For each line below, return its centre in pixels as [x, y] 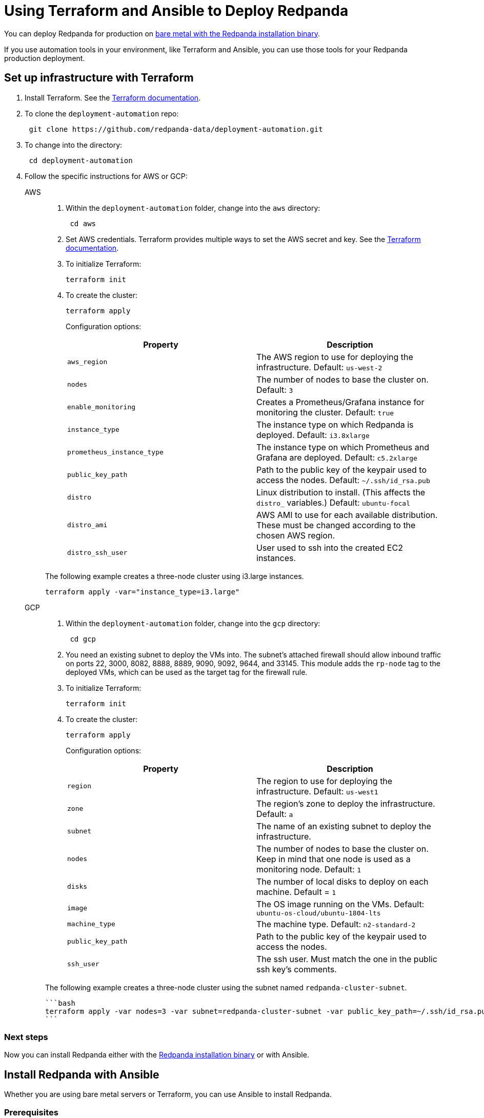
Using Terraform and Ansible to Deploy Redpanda [176, 11]
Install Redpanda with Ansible [82, 1074]
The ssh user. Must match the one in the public [347, 959]
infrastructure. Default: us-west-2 [319, 367]
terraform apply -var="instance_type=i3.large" [143, 592]
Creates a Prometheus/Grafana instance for [340, 402]
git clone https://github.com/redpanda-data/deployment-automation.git [176, 129]
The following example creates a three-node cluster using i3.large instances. [175, 576]
